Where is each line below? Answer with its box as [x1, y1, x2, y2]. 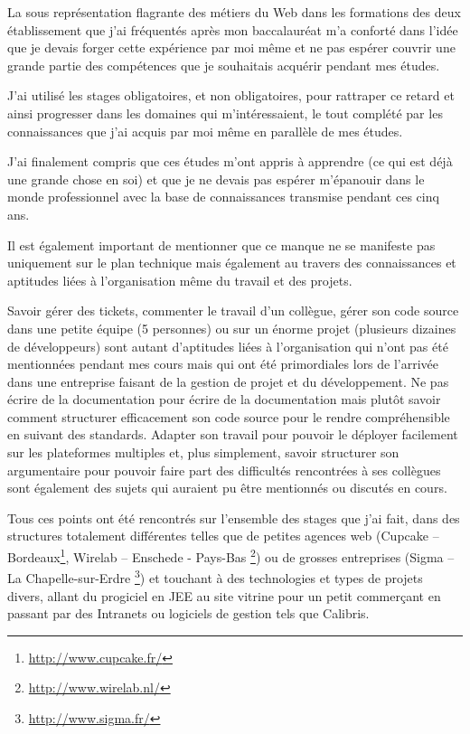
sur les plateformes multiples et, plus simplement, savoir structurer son [7, 443, 399, 462]
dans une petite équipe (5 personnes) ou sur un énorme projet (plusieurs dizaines [7, 318, 456, 337]
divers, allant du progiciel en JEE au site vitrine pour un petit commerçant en [7, 586, 441, 605]
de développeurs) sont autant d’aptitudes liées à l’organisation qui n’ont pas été [7, 336, 448, 355]
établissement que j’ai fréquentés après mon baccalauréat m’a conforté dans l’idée [7, 20, 458, 39]
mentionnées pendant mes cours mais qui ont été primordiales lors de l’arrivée [7, 354, 439, 373]
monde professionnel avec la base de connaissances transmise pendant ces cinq [7, 187, 439, 206]
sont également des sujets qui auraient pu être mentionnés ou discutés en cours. [7, 478, 447, 497]
